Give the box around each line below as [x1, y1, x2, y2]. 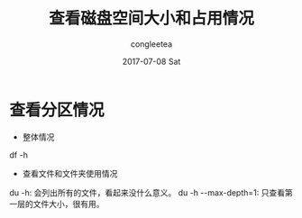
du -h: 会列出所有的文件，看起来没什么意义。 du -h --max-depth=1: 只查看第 [9, 186, 293, 198]
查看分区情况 [9, 100, 105, 120]
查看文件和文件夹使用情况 [22, 168, 118, 178]
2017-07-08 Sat [122, 56, 181, 67]
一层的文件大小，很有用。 [9, 198, 105, 209]
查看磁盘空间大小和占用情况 [48, 8, 254, 29]
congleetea [130, 38, 173, 50]
